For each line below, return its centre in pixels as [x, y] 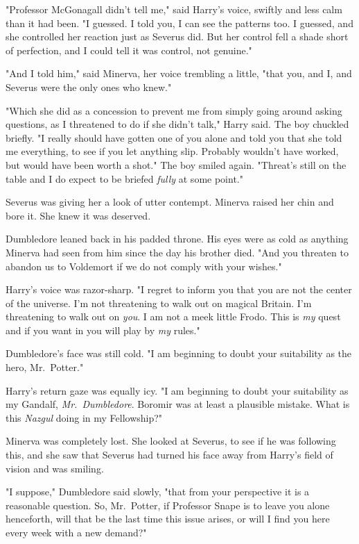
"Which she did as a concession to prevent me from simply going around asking [174, 110]
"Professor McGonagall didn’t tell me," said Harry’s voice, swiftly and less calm [174, 9]
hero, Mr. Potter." [45, 367]
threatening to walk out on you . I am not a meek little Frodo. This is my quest [173, 316]
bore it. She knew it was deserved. [78, 215]
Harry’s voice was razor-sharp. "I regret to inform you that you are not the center [179, 289]
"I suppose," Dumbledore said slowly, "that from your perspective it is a [158, 492]
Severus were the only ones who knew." [89, 86]
